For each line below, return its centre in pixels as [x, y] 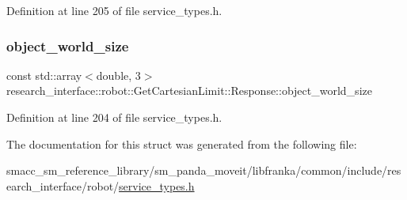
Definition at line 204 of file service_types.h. [114, 117]
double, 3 [118, 75]
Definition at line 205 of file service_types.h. [114, 10]
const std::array [44, 75]
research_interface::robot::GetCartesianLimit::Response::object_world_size [189, 91]
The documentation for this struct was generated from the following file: [182, 143]
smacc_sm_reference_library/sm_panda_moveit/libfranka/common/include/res [204, 170]
